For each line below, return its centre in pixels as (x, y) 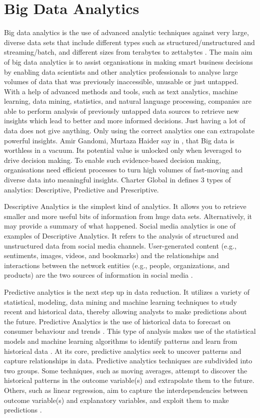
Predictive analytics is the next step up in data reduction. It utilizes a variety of (127, 291)
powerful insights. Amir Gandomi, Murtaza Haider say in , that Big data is (119, 140)
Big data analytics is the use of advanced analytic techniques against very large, (126, 32)
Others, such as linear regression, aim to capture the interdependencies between (126, 390)
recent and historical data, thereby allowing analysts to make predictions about (125, 311)
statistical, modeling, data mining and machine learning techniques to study (120, 301)
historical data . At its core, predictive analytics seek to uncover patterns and (123, 351)
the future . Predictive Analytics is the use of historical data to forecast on (117, 321)
